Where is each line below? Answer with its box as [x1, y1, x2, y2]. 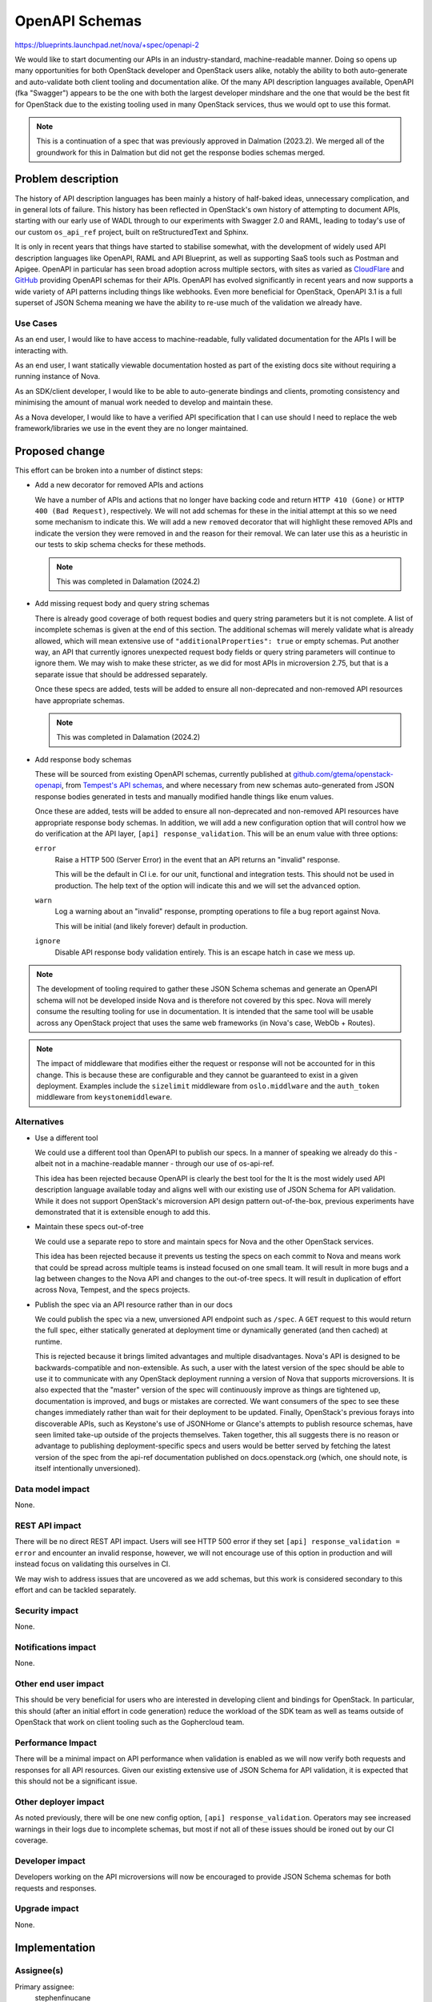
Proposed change [14, 444, 106, 458]
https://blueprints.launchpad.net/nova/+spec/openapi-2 [14, 40, 200, 50]
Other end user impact [14, 1678, 104, 1690]
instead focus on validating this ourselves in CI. [14, 1559, 171, 1569]
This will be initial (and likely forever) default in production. [54, 921, 248, 931]
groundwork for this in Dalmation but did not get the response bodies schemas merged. [36, 147, 326, 157]
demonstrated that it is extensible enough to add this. [34, 1207, 211, 1216]
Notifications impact [14, 1642, 96, 1653]
